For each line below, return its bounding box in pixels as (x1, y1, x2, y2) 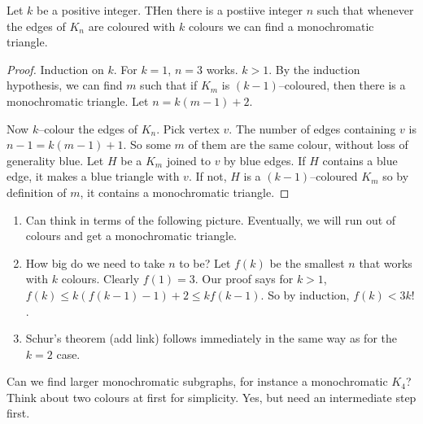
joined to (166, 151, 211, 168)
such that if (140, 76, 198, 94)
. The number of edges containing (229, 120, 396, 137)
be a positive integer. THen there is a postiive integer (37, 2, 303, 18)
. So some (123, 136, 171, 153)
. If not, (188, 168, 227, 185)
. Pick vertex (156, 120, 220, 137)
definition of (7, 183, 67, 200)
